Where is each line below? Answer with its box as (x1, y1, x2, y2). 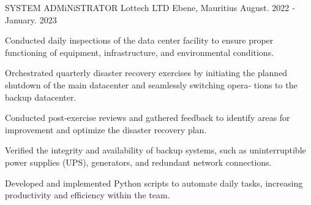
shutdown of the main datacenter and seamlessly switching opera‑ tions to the (5, 78, 298, 91)
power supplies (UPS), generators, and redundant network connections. (5, 155, 272, 168)
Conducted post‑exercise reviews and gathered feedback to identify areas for (5, 111, 290, 124)
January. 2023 (5, 13, 57, 26)
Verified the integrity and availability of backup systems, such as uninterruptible (5, 144, 306, 157)
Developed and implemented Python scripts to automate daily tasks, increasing (5, 176, 303, 189)
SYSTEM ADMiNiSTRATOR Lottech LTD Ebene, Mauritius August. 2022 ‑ (5, 1, 295, 14)
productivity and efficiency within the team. (5, 188, 170, 201)
